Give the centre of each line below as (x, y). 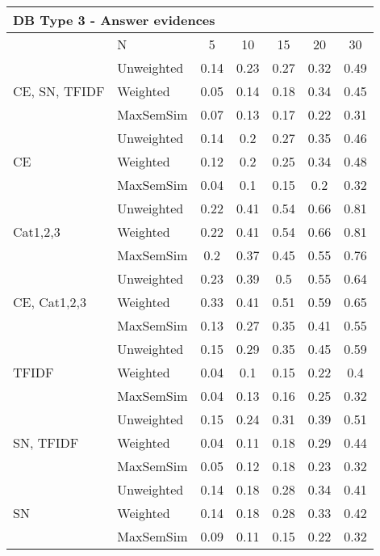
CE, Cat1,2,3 (50, 302)
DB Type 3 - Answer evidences (114, 20)
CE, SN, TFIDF (59, 91)
